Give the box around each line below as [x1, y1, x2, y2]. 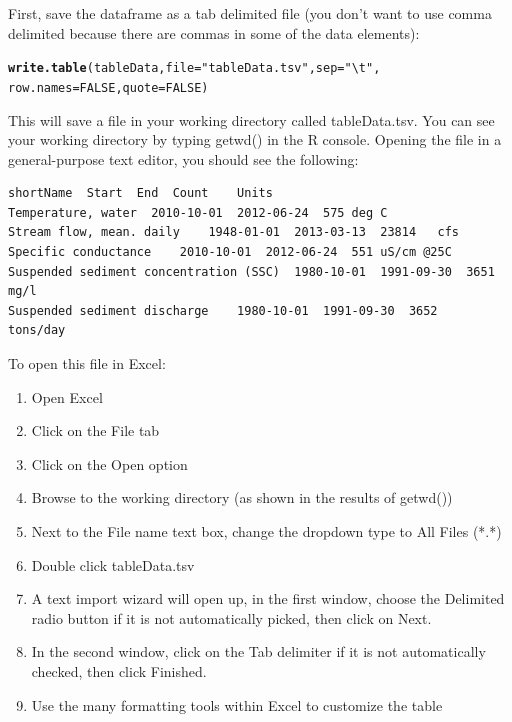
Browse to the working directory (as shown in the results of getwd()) [31, 487, 453, 508]
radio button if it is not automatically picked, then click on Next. [31, 607, 432, 628]
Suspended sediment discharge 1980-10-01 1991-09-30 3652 [8, 303, 438, 318]
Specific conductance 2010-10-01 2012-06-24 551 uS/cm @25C [8, 245, 452, 260]
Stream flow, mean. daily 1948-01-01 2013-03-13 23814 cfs [8, 225, 460, 240]
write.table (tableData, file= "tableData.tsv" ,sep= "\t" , [8, 61, 381, 76]
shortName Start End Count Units [8, 186, 273, 201]
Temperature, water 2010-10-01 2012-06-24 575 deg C [8, 205, 388, 220]
